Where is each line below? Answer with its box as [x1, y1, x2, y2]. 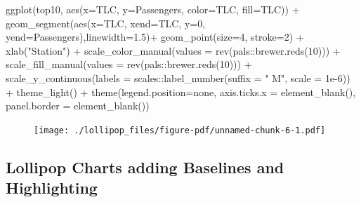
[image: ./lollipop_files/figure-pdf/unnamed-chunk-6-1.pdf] [34, 125, 326, 135]
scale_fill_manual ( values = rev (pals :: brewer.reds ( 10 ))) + [6, 57, 252, 72]
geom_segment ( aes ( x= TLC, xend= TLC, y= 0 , [6, 15, 206, 30]
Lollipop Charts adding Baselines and [6, 156, 284, 177]
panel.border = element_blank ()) [6, 98, 150, 113]
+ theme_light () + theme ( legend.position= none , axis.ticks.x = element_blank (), [6, 84, 356, 99]
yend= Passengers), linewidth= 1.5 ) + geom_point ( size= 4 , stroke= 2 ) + [6, 29, 304, 44]
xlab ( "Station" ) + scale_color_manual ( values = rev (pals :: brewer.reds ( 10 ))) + [6, 43, 341, 58]
